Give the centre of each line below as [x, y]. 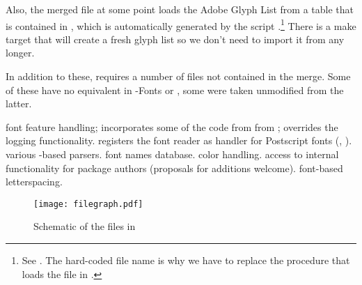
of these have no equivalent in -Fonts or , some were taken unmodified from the [175, 90]
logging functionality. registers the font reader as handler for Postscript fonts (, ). [179, 140]
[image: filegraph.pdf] [88, 204]
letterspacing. [34, 182]
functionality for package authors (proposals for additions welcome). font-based [174, 168]
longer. [20, 53]
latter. [19, 103]
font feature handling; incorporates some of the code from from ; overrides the [172, 126]
